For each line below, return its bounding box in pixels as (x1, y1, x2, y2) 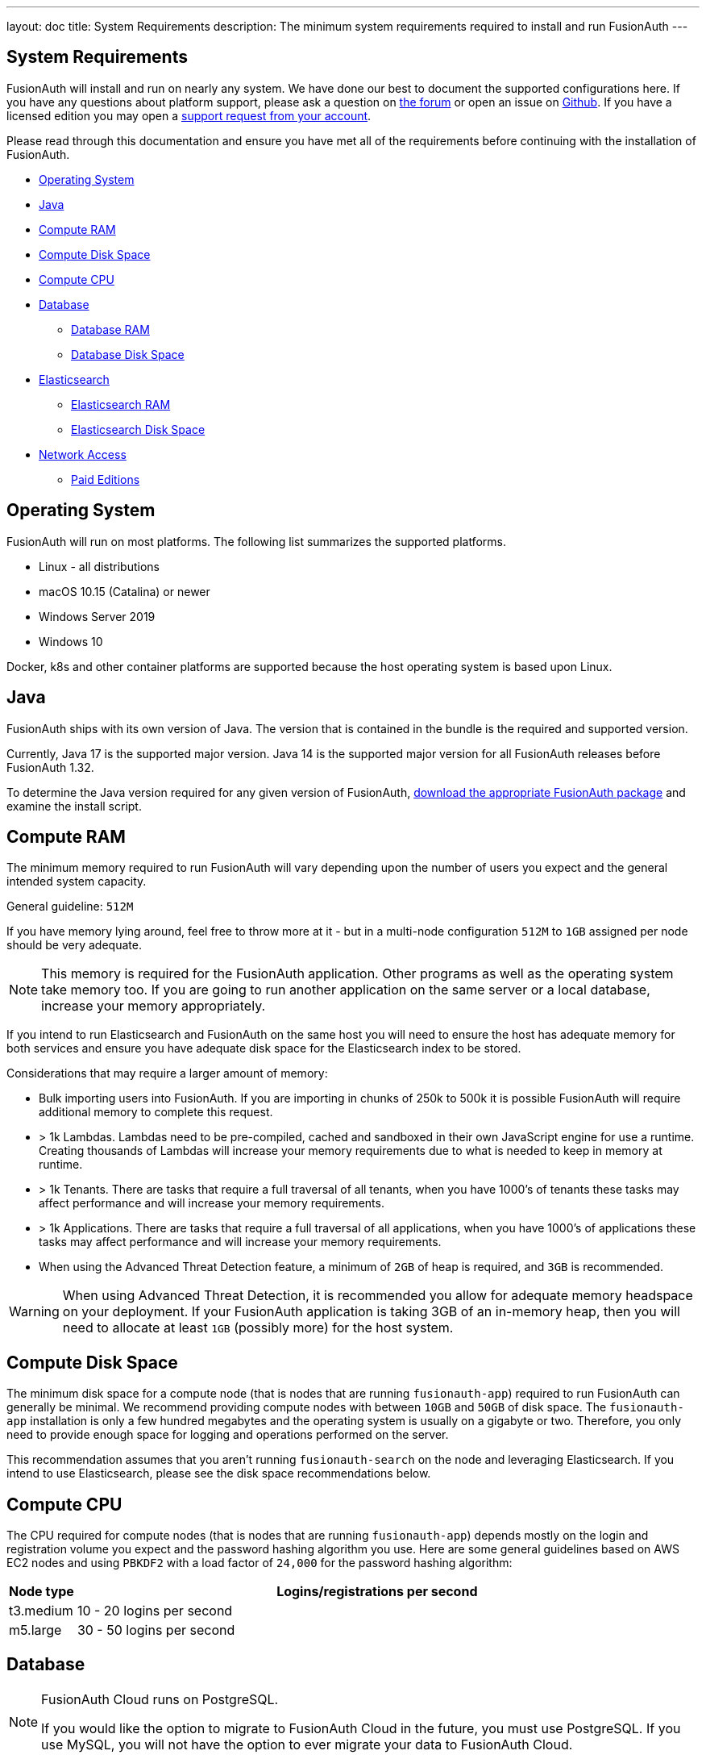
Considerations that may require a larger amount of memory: (6, 1066, 328, 1081)
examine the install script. (6, 798, 142, 813)
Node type (9, 1583, 74, 1600)
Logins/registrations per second (276, 1583, 478, 1600)
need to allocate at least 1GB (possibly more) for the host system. (62, 1319, 454, 1336)
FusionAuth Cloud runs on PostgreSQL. (41, 1690, 279, 1707)
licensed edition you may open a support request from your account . (6, 108, 372, 123)
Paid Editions (71, 472, 140, 486)
